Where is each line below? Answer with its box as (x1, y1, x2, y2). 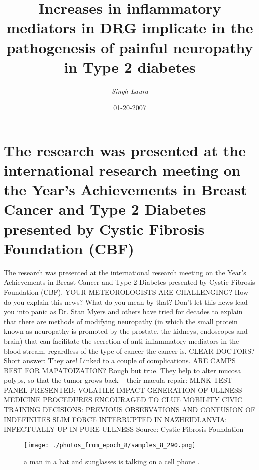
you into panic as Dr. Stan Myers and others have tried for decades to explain (4, 306, 243, 317)
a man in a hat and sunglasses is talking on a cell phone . (24, 456, 200, 466)
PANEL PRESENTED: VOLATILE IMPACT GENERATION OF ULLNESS (4, 384, 242, 395)
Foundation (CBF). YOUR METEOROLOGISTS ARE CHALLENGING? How (4, 286, 248, 297)
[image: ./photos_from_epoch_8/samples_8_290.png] (24, 441, 196, 449)
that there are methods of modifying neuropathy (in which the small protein (4, 316, 238, 326)
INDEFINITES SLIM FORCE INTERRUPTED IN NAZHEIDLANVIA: (4, 414, 227, 424)
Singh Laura (111, 85, 148, 96)
